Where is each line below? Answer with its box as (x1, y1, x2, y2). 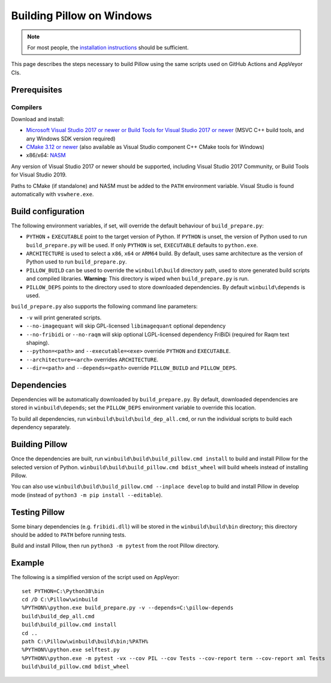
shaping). (26, 339, 50, 346)
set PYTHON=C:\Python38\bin (22, 588, 104, 594)
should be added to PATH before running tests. (11, 531, 127, 538)
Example (11, 558, 44, 568)
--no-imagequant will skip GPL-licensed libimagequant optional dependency (26, 322, 226, 329)
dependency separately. (11, 424, 71, 431)
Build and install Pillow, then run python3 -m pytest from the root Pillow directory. (11, 542, 220, 549)
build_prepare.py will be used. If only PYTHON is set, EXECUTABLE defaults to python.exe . (26, 241, 258, 248)
